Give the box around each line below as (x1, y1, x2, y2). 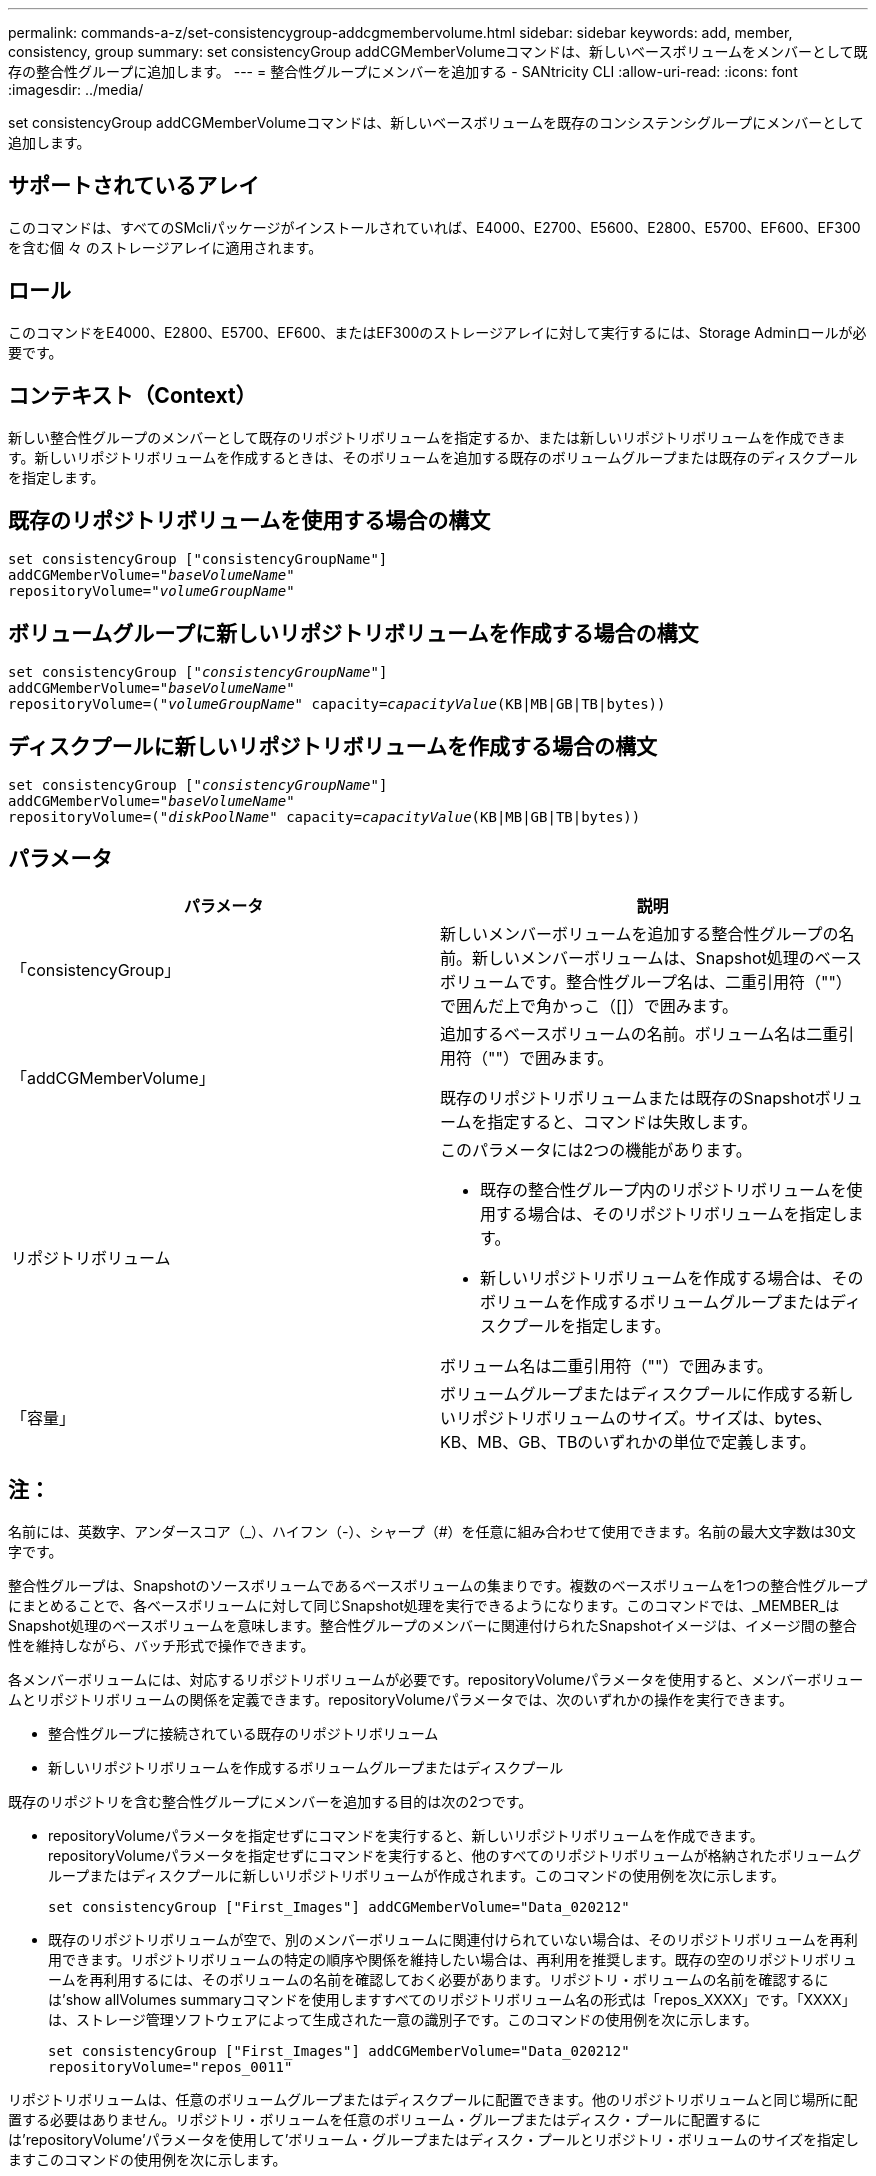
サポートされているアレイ (8, 173, 260, 199)
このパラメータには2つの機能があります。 (440, 1139, 752, 1160)
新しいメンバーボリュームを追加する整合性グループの (440, 923, 839, 944)
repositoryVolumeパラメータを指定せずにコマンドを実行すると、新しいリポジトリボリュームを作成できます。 (48, 1826, 764, 1844)
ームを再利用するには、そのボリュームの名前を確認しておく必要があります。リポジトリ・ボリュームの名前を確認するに (48, 1970, 829, 1988)
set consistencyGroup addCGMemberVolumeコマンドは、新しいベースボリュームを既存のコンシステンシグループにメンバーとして (8, 114, 864, 131)
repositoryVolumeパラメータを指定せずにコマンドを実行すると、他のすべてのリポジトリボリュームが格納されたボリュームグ (48, 1846, 862, 1864)
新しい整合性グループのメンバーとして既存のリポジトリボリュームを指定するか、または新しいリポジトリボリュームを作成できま (8, 428, 846, 446)
